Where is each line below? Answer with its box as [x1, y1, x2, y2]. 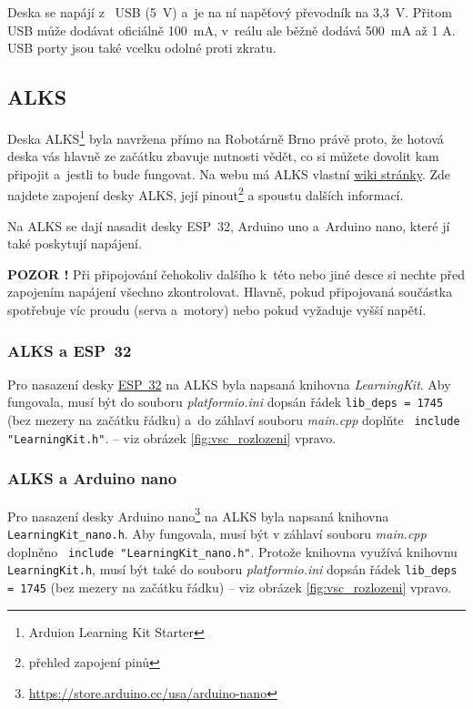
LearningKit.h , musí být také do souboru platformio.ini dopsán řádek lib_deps [7, 560, 458, 579]
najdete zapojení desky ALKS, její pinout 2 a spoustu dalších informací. [7, 183, 404, 205]
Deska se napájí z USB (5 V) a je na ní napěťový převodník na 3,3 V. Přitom [7, 3, 452, 21]
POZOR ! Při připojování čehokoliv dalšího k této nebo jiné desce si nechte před [7, 264, 466, 283]
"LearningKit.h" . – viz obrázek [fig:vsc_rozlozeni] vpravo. [7, 428, 337, 447]
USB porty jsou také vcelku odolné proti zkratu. [7, 38, 277, 57]
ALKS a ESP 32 [7, 339, 132, 361]
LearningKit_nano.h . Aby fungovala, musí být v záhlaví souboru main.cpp [7, 523, 427, 542]
